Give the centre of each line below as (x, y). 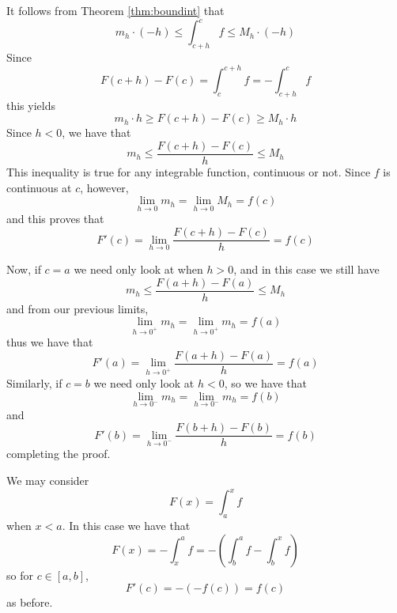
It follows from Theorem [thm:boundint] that (115, 10)
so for (20, 575)
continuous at (39, 187)
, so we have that (265, 382)
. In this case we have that (126, 525)
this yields (31, 105)
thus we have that (50, 342)
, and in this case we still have (306, 269)
